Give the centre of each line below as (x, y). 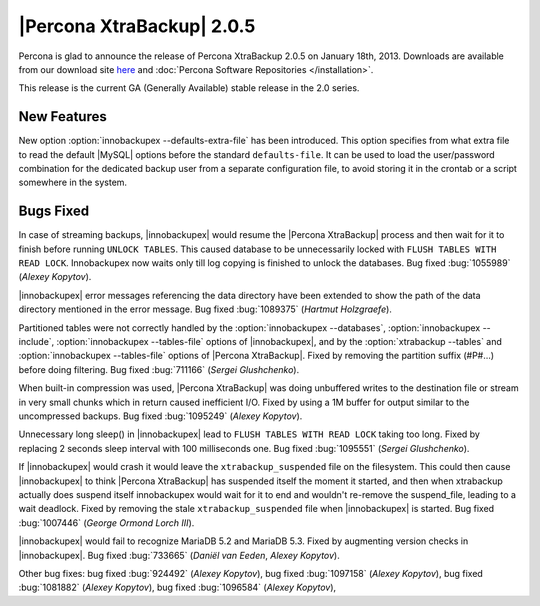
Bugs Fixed (54, 211)
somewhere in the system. (73, 182)
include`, (36, 342)
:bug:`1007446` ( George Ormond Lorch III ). (106, 522)
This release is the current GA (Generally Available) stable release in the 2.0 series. (189, 88)
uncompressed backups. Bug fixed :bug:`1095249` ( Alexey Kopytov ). (160, 416)
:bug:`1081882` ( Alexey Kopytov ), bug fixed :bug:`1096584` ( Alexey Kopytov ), (177, 587)
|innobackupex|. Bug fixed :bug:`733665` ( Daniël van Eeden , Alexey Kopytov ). (179, 555)
